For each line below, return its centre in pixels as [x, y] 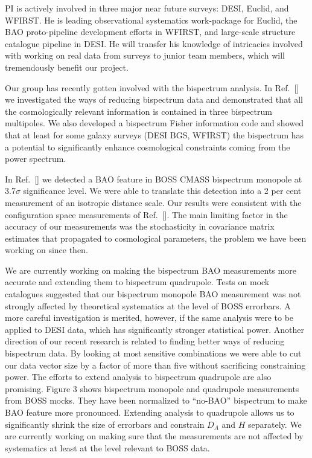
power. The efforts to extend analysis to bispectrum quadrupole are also [138, 377]
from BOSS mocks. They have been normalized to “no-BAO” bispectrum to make [156, 400]
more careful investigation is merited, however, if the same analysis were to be [149, 318]
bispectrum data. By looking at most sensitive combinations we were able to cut [153, 353]
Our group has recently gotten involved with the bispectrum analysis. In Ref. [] [152, 87]
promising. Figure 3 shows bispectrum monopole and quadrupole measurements [152, 388]
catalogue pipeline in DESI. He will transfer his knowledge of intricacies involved [154, 43]
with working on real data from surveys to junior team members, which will [145, 55]
